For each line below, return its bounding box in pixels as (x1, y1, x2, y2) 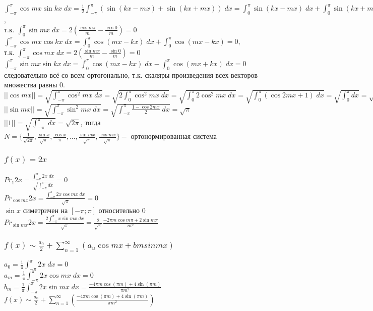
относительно (98, 204, 140, 215)
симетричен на (23, 204, 68, 215)
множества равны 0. (4, 79, 65, 90)
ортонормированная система (131, 131, 217, 141)
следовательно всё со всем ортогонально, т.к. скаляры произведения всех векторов (4, 69, 258, 80)
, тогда (80, 117, 101, 128)
